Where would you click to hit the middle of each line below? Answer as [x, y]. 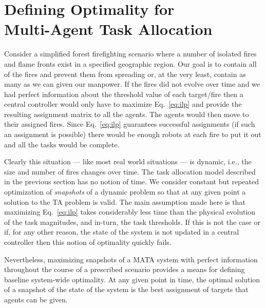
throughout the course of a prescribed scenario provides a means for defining [125, 269]
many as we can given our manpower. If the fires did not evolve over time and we [132, 84]
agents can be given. [36, 299]
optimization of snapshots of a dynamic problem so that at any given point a [125, 192]
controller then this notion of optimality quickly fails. [88, 242]
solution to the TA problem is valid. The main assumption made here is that [125, 201]
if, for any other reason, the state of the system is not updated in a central [122, 232]
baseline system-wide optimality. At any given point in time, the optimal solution [132, 279]
